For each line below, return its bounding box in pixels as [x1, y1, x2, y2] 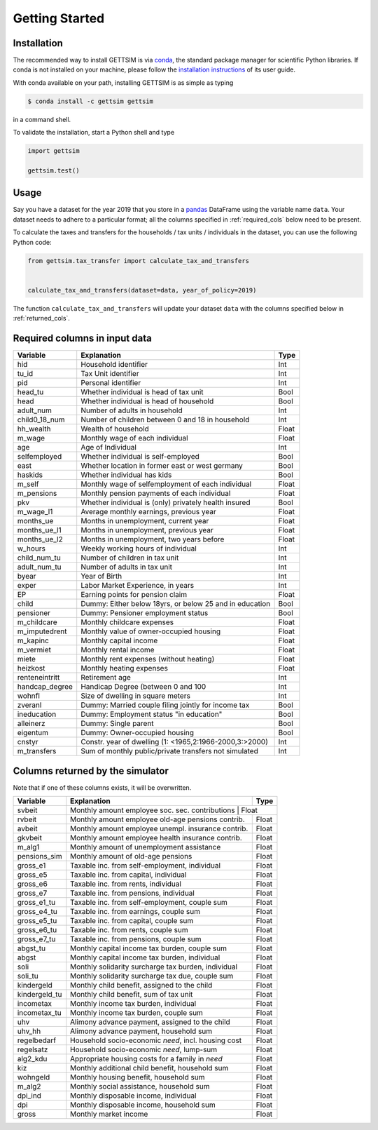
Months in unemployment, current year [80, 516, 209, 526]
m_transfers [17, 746, 57, 756]
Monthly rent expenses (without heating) [80, 654, 215, 664]
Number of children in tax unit [80, 553, 179, 563]
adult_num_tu [17, 562, 62, 572]
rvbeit [17, 814, 37, 824]
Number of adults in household [80, 405, 183, 415]
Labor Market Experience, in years [80, 581, 195, 591]
